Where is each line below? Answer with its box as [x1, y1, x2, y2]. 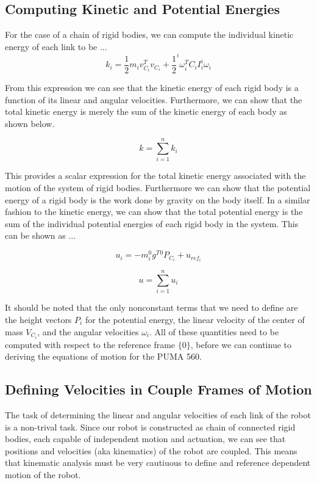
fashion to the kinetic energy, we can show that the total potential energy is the [5, 205, 303, 218]
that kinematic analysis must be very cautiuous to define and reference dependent [5, 456, 311, 469]
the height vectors [5, 313, 72, 325]
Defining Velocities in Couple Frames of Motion [5, 380, 312, 399]
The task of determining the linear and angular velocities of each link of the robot [5, 408, 311, 421]
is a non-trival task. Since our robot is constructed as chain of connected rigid [5, 420, 296, 433]
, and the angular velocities [37, 325, 139, 338]
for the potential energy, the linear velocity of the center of [85, 313, 305, 325]
